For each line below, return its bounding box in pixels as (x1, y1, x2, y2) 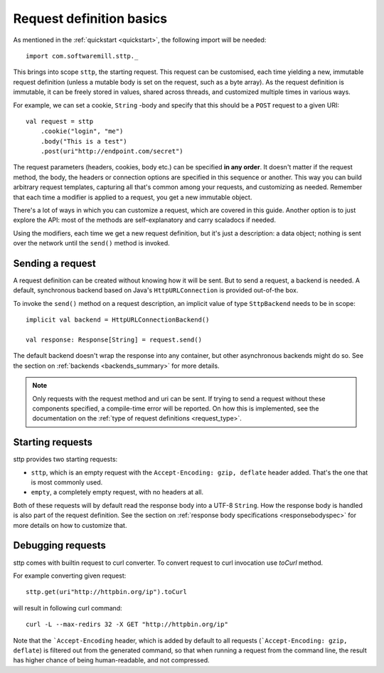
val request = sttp (26, 117, 94, 125)
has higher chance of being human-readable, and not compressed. (13, 656, 210, 664)
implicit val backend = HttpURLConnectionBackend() (26, 316, 210, 324)
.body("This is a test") (40, 137, 127, 145)
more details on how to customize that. (13, 521, 127, 529)
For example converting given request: (13, 571, 127, 580)
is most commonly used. (31, 478, 103, 487)
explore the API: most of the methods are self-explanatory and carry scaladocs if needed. (13, 216, 277, 224)
